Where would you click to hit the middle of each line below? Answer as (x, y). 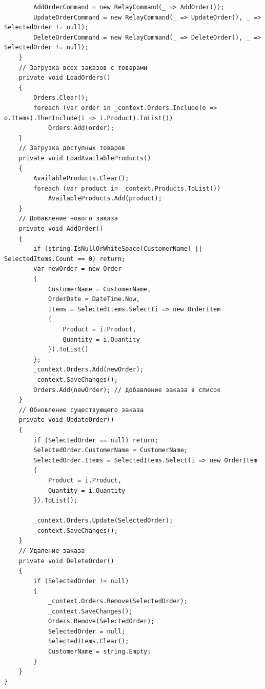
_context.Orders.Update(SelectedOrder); (103, 521)
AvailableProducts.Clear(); (81, 179)
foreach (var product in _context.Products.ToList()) (127, 188)
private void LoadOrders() (65, 78)
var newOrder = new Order (78, 269)
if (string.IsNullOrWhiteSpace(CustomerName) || (118, 249)
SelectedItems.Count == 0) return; (65, 259)
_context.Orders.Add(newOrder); (89, 370)
